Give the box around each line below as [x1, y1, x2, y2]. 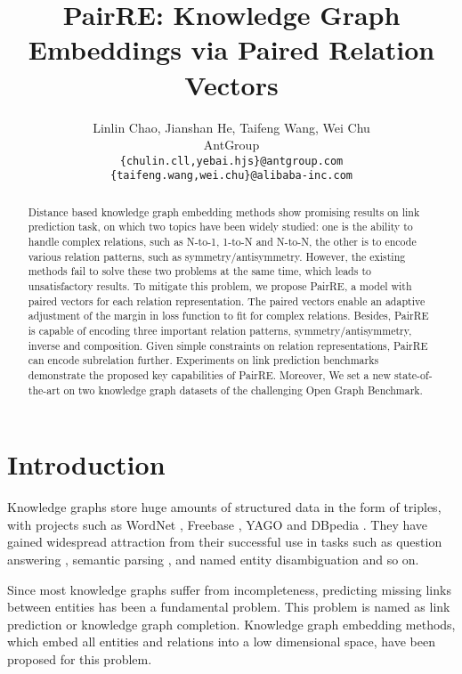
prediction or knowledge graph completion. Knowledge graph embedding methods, [7, 614, 456, 633]
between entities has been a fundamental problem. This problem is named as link [7, 597, 450, 616]
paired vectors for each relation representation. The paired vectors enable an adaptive [28, 293, 426, 308]
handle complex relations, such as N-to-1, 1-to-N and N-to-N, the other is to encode [28, 234, 417, 249]
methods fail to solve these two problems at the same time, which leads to [28, 264, 371, 279]
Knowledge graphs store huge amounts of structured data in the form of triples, [7, 498, 442, 516]
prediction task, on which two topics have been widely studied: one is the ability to [28, 219, 413, 234]
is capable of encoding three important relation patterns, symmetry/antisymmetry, [28, 323, 412, 338]
